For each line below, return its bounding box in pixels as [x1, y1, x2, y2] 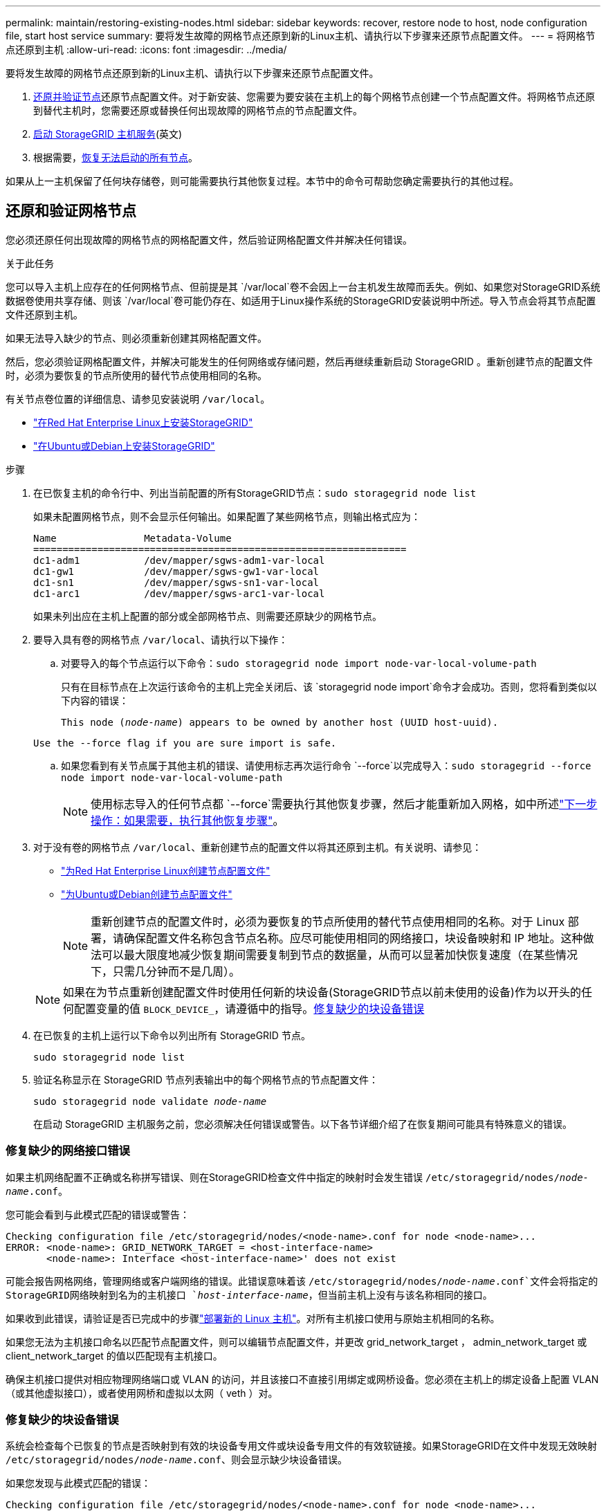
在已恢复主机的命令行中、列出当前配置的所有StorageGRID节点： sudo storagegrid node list [33, 486, 477, 499]
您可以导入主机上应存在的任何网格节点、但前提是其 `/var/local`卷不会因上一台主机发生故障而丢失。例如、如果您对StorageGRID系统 [6, 280, 600, 293]
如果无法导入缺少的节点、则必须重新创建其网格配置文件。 [6, 331, 267, 344]
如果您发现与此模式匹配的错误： [6, 1477, 151, 1490]
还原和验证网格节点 [6, 202, 136, 220]
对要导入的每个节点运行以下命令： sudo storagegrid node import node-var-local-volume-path [61, 657, 537, 669]
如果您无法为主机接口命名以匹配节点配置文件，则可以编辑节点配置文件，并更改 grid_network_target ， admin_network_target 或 [6, 1335, 587, 1348]
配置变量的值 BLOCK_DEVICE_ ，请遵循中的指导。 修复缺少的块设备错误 [74, 1001, 425, 1016]
